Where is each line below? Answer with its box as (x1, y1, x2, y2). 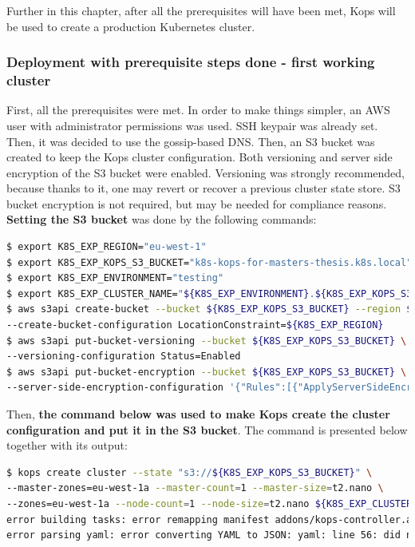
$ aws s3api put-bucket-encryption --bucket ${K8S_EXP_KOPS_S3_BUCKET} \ (6, 366, 407, 378)
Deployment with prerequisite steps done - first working (6, 52, 375, 72)
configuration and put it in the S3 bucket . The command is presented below (6, 421, 408, 438)
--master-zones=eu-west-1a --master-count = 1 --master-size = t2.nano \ (6, 482, 384, 494)
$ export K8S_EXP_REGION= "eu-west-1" (6, 241, 207, 253)
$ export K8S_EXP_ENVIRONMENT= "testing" (6, 272, 224, 284)
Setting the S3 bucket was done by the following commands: (6, 211, 317, 228)
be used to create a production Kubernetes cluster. (6, 18, 255, 34)
